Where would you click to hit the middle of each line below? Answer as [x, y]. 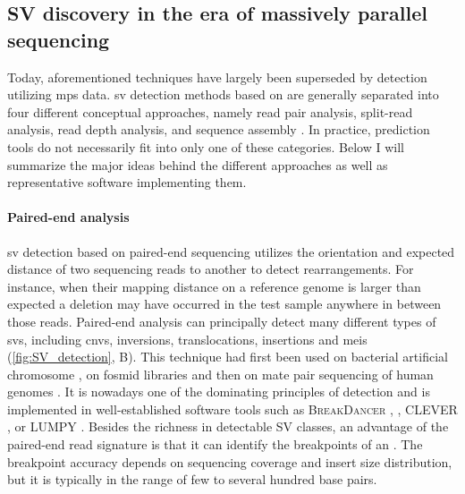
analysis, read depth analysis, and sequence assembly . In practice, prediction [219, 129]
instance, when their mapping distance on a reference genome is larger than [214, 286]
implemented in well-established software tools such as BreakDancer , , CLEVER [232, 409]
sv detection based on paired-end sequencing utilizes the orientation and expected [231, 251]
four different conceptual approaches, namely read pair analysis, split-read [210, 111]
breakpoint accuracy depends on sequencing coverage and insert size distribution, [230, 461]
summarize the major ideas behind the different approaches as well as [198, 164]
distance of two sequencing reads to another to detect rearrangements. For [211, 269]
